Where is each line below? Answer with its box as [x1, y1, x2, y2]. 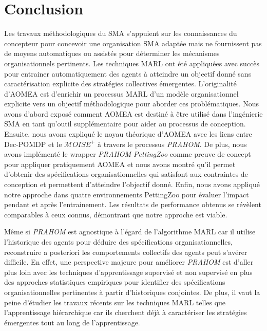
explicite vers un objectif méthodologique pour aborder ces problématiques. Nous [4, 98, 259, 109]
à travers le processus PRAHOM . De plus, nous [98, 138, 247, 149]
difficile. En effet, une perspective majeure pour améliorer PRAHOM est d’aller [4, 256, 254, 267]
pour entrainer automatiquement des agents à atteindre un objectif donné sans [4, 68, 252, 79]
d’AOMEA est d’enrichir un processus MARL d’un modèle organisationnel [4, 88, 239, 99]
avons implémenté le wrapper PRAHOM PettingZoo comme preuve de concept [4, 149, 251, 159]
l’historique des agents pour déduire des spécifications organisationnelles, [4, 236, 233, 247]
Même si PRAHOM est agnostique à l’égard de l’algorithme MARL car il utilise [4, 226, 256, 237]
